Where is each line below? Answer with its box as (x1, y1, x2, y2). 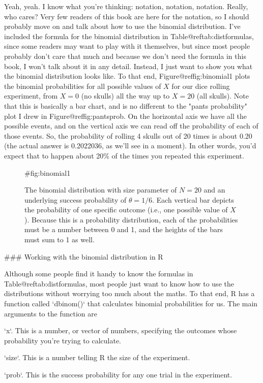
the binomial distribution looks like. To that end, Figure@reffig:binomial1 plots (4, 71, 250, 81)
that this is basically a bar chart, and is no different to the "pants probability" (4, 100, 248, 111)
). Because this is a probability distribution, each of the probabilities (24, 214, 238, 225)
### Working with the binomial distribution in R (4, 251, 163, 262)
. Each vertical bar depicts (152, 194, 235, 205)
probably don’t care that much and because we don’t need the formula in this (4, 50, 246, 61)
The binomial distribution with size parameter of (24, 184, 177, 195)
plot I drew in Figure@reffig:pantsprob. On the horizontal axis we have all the (4, 110, 247, 121)
